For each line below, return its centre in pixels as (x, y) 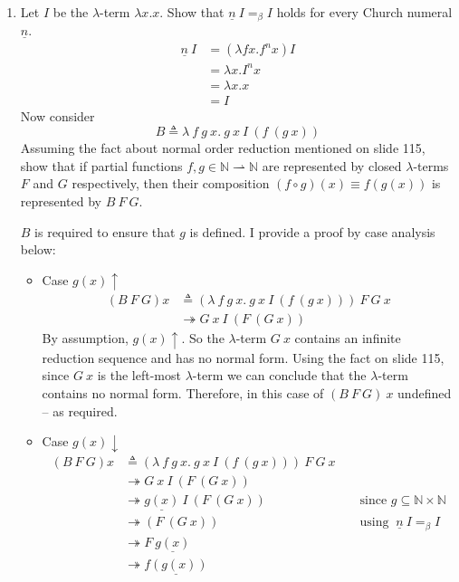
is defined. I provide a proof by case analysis (312, 231)
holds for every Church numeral (364, 12)
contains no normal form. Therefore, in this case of (183, 393)
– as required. (80, 410)
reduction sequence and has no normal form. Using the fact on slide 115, (243, 357)
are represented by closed (332, 165)
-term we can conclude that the (279, 375)
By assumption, (85, 338)
